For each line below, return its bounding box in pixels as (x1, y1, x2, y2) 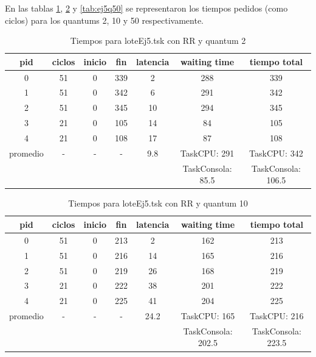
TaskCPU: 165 (180, 309, 235, 322)
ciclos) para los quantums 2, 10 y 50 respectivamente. (5, 13, 204, 26)
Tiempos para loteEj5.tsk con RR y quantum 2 (70, 34, 246, 47)
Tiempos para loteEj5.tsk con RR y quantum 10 (68, 197, 248, 210)
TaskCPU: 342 (249, 146, 303, 159)
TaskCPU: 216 (250, 309, 304, 322)
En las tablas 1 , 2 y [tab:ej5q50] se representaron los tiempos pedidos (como (5, 2, 288, 14)
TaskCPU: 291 (180, 146, 235, 159)
